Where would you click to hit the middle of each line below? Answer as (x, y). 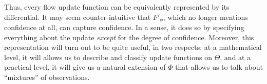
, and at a (235, 57)
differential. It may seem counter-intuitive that (78, 17)
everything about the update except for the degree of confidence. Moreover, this (129, 37)
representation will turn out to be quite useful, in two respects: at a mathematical (133, 47)
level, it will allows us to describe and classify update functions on (108, 57)
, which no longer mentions (205, 17)
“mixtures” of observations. (47, 77)
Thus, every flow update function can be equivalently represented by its (117, 7)
